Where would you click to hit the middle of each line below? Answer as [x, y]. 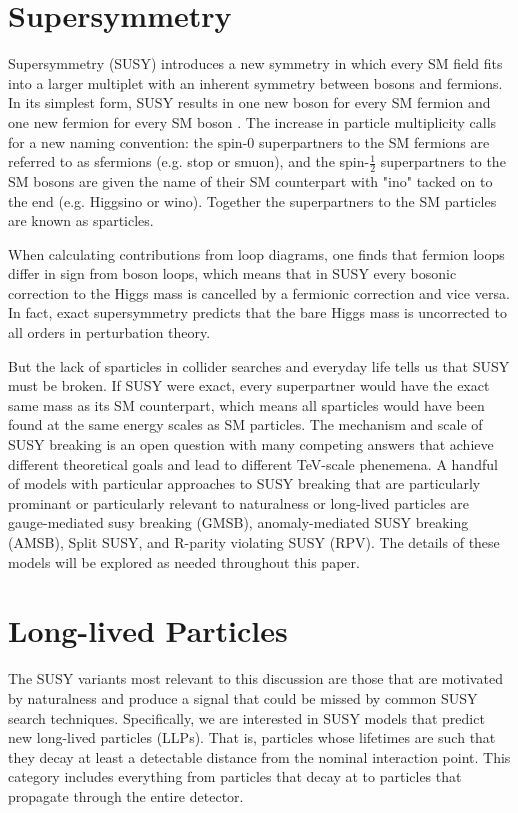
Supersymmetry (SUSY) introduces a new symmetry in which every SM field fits [255, 63]
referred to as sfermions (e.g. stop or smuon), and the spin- [189, 161]
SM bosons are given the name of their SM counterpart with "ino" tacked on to [250, 180]
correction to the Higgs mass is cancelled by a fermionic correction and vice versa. [259, 292]
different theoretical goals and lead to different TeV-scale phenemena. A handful [253, 463]
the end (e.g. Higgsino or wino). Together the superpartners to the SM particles [252, 200]
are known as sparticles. [81, 220]
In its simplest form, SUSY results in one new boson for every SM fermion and [249, 102]
